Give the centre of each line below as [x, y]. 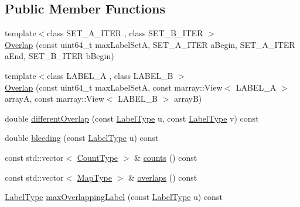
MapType [94, 177]
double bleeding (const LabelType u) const [82, 138]
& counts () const [166, 157]
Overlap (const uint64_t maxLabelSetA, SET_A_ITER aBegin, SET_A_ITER [150, 44]
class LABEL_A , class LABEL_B [110, 75]
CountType [98, 157]
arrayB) [188, 99]
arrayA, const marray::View [54, 99]
